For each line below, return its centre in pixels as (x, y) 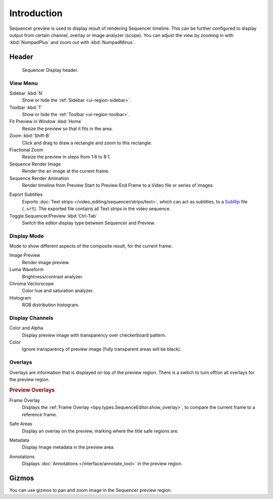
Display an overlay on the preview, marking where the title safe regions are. (100, 431)
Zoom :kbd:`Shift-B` (30, 136)
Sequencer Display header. (50, 70)
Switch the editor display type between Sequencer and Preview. (88, 223)
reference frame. (40, 414)
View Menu (24, 83)
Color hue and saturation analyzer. (58, 290)
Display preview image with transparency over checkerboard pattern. (94, 335)
